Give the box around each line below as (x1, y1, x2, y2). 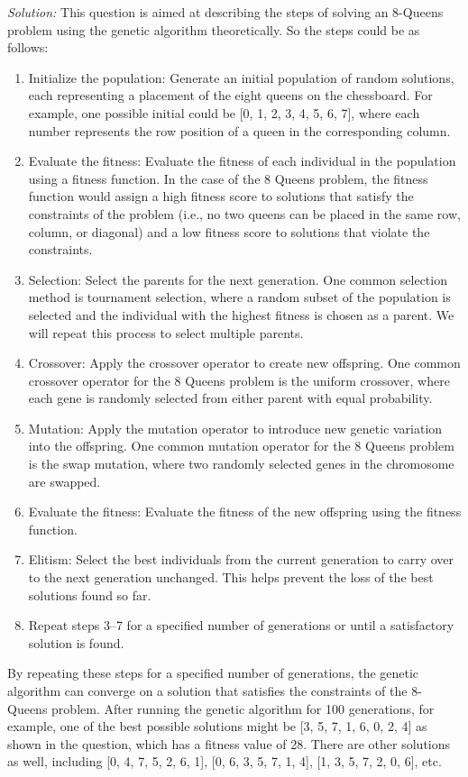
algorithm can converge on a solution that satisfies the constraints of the (7, 681, 408, 699)
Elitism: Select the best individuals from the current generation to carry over (28, 550, 454, 569)
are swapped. (28, 471, 101, 490)
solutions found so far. (28, 585, 151, 604)
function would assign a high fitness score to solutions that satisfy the (28, 187, 414, 206)
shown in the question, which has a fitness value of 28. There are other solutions (7, 734, 451, 753)
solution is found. (28, 633, 124, 652)
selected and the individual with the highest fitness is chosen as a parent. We (28, 305, 454, 324)
